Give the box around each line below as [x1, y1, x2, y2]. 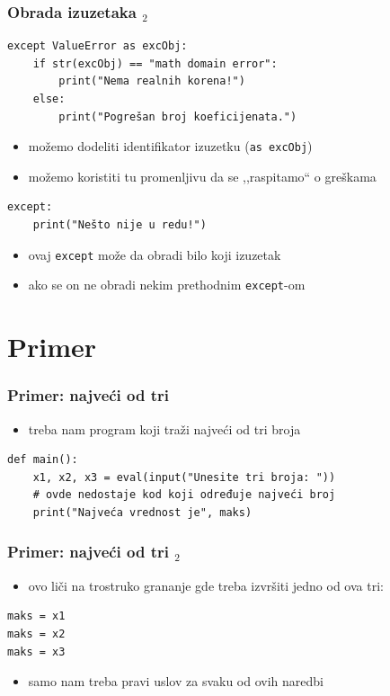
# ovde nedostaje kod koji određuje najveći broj [32, 488, 336, 502]
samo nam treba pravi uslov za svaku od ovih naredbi [28, 672, 324, 691]
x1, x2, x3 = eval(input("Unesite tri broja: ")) [32, 470, 336, 484]
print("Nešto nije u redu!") [32, 219, 207, 232]
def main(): [7, 453, 78, 467]
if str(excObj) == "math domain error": [32, 57, 278, 70]
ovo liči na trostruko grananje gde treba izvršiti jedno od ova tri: [28, 576, 384, 594]
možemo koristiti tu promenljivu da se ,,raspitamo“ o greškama [28, 166, 377, 185]
